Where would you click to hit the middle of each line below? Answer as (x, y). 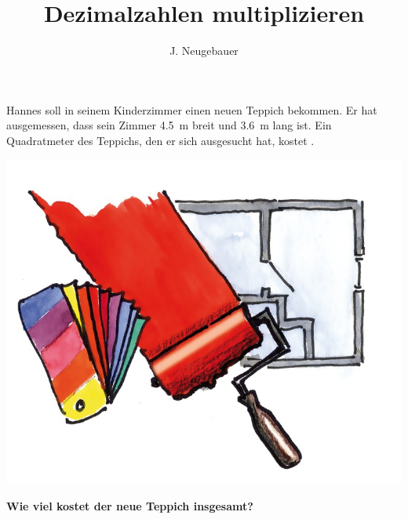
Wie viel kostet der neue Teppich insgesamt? (130, 506)
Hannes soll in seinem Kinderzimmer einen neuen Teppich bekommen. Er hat (192, 109)
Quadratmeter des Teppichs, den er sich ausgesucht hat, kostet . (160, 140)
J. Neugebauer (204, 51)
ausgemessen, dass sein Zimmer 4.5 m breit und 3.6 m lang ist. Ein (169, 125)
